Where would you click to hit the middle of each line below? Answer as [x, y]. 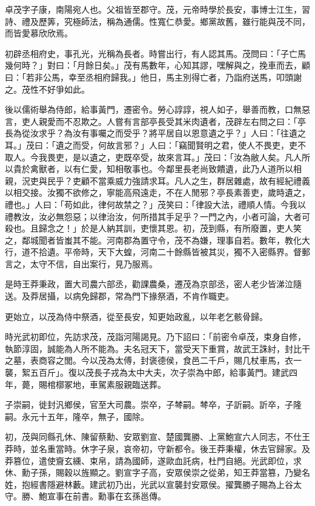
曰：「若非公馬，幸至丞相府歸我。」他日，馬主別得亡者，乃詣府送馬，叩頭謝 [153, 77]
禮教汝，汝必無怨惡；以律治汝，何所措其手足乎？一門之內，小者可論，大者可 [157, 216]
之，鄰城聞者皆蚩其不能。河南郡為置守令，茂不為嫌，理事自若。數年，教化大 [157, 240]
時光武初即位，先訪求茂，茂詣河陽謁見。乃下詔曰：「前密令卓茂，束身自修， [155, 337]
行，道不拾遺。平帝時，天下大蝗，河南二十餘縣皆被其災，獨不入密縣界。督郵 [157, 252]
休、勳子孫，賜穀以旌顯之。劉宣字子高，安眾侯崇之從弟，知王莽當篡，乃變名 [157, 472]
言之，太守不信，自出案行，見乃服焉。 [81, 263]
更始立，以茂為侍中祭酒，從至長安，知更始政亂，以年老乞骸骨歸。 [136, 316]
